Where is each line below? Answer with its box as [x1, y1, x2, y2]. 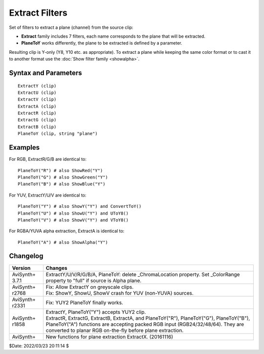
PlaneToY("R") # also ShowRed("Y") [18, 168, 103, 173]
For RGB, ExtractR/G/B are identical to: [9, 156, 87, 162]
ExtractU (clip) [18, 89, 57, 95]
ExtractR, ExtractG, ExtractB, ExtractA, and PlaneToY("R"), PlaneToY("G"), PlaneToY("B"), [45, 314, 250, 321]
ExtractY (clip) [18, 83, 57, 88]
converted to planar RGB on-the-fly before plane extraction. [45, 327, 184, 333]
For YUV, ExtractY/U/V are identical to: [9, 192, 87, 198]
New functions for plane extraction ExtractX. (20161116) [45, 333, 174, 340]
